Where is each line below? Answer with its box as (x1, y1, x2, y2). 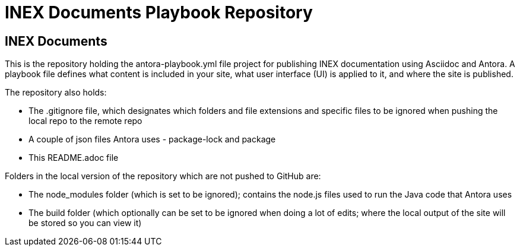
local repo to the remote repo (28, 116, 142, 126)
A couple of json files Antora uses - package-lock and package (28, 134, 276, 145)
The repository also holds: (5, 87, 107, 98)
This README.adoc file (28, 152, 119, 163)
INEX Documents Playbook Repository (5, 2, 313, 23)
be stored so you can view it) (28, 218, 142, 228)
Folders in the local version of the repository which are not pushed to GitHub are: (5, 171, 321, 182)
